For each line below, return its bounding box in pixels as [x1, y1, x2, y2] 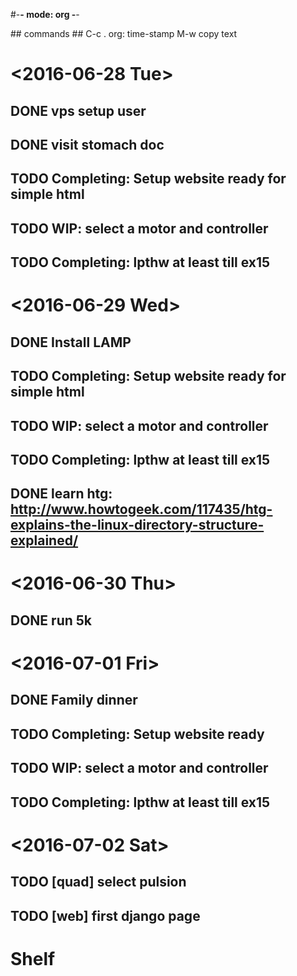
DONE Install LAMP [10, 334, 132, 351]
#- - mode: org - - [10, 9, 80, 20]
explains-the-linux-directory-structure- [10, 517, 265, 534]
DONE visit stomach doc [10, 136, 165, 153]
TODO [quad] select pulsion [10, 874, 187, 891]
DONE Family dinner [10, 692, 138, 709]
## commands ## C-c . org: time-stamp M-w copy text [10, 28, 238, 39]
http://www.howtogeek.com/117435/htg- [10, 501, 273, 518]
